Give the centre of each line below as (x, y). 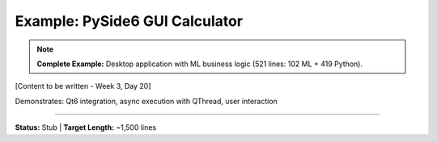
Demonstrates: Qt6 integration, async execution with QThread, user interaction (146, 101)
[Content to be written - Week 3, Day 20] (83, 86)
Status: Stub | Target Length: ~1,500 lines (86, 127)
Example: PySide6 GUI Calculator (129, 21)
